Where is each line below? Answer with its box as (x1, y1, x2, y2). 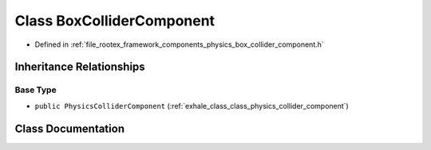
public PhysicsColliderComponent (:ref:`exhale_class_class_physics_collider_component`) (34, 101, 349, 110)
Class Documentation (14, 121, 125, 135)
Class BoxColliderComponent (14, 12, 215, 29)
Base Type (14, 84, 57, 95)
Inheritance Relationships (14, 60, 145, 74)
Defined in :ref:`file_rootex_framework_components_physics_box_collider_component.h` (34, 40, 325, 49)
